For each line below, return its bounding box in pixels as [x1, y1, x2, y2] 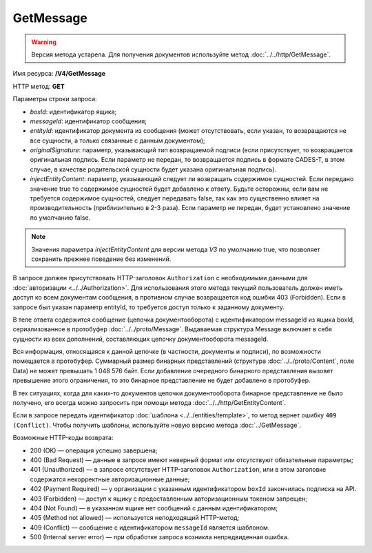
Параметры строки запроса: [12, 95, 97, 103]
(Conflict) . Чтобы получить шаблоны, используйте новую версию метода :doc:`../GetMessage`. [12, 421, 301, 429]
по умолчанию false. [30, 213, 91, 222]
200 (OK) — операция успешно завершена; [30, 446, 158, 455]
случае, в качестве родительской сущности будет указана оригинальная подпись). [30, 165, 277, 174]
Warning [31, 38, 56, 46]
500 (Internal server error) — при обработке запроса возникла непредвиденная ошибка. [30, 533, 289, 541]
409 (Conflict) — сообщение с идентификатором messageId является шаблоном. [30, 523, 270, 532]
